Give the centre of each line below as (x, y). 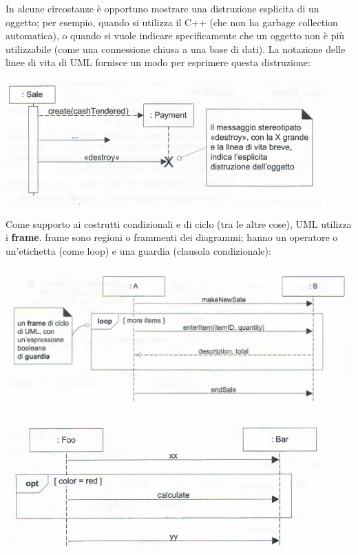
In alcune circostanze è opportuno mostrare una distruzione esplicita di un (162, 8)
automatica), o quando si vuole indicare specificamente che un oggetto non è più (175, 35)
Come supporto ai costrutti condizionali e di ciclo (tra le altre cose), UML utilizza (179, 223)
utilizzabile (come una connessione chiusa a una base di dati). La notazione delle (176, 49)
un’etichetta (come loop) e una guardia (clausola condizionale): (138, 250)
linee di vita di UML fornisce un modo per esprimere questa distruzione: (158, 62)
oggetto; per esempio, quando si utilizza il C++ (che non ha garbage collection (172, 22)
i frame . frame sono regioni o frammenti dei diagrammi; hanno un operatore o (172, 237)
